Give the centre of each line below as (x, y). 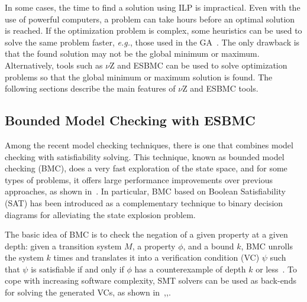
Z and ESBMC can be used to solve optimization (198, 65)
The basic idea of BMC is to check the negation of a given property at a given (146, 234)
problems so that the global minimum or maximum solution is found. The (139, 77)
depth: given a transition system (63, 246)
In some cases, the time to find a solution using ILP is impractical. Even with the (153, 7)
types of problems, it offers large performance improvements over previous (139, 179)
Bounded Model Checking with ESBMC (130, 120)
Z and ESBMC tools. (220, 88)
